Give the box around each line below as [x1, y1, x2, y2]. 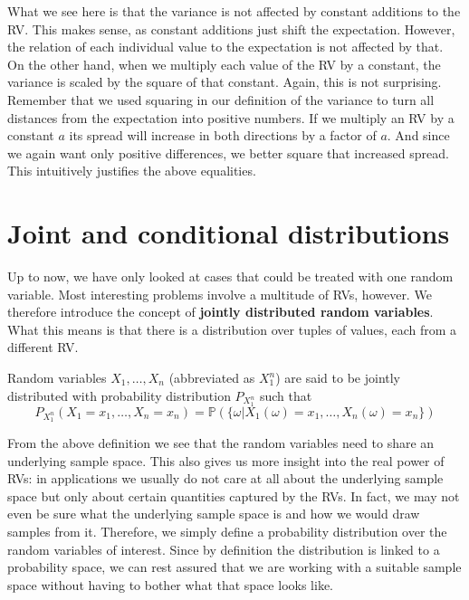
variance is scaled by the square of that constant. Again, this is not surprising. [7, 72, 442, 91]
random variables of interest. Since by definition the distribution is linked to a [7, 539, 440, 558]
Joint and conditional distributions [7, 214, 450, 252]
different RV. [7, 338, 79, 357]
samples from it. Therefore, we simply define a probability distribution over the [7, 521, 447, 540]
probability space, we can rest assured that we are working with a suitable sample [7, 557, 462, 576]
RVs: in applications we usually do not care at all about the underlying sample [7, 469, 444, 488]
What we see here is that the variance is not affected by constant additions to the [7, 2, 461, 20]
